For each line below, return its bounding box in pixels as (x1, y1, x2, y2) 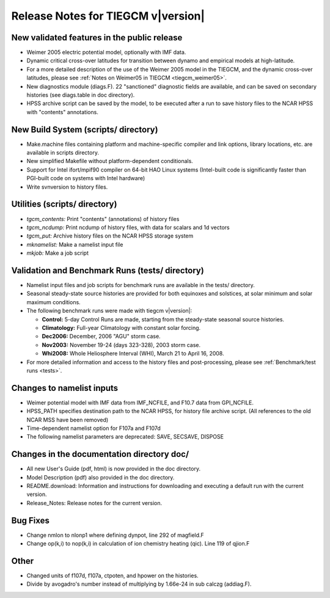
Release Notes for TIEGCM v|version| (11, 9, 205, 23)
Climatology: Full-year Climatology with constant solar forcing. (42, 324, 201, 331)
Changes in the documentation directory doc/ (11, 449, 189, 459)
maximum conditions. (26, 298, 81, 305)
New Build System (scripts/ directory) (11, 124, 158, 134)
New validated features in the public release (11, 32, 183, 43)
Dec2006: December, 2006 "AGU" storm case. (42, 333, 161, 340)
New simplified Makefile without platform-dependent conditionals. (26, 158, 194, 165)
